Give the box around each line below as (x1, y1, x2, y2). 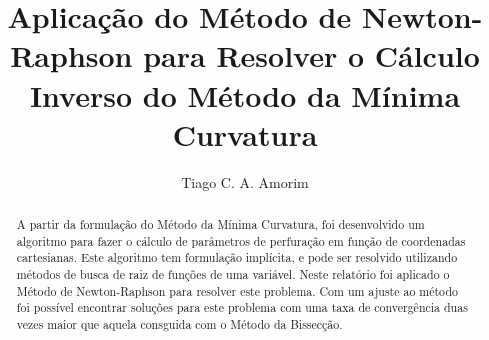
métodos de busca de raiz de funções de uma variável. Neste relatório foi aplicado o (16, 266, 450, 283)
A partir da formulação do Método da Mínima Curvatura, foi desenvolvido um (16, 216, 425, 233)
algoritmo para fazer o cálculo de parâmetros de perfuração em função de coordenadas (16, 232, 466, 249)
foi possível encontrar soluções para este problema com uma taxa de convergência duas (16, 299, 468, 316)
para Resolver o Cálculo (143, 35, 480, 76)
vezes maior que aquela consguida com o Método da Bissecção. (16, 316, 343, 333)
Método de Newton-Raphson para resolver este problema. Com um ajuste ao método (16, 282, 458, 299)
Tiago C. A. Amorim (181, 171, 309, 192)
